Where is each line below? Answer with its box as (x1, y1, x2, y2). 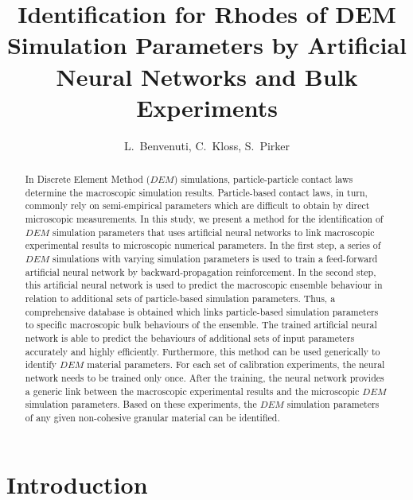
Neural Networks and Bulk (56, 60, 358, 92)
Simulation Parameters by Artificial (6, 29, 407, 61)
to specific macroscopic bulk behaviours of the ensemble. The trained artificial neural (25, 318, 377, 331)
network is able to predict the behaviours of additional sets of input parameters (25, 331, 355, 344)
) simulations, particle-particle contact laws (173, 172, 353, 186)
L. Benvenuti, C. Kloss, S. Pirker (123, 137, 290, 153)
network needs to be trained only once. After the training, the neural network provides (25, 370, 384, 384)
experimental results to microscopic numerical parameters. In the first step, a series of (25, 238, 381, 252)
